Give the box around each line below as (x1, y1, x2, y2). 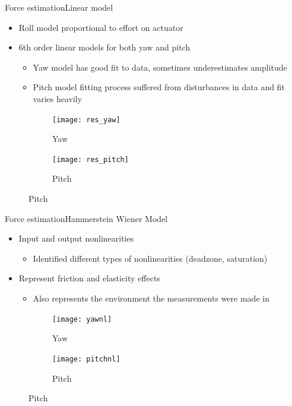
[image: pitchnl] (52, 354, 120, 363)
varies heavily (33, 92, 82, 104)
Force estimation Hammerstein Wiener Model (5, 212, 168, 224)
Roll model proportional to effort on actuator (18, 21, 183, 33)
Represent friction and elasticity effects (18, 272, 160, 284)
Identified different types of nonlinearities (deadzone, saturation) (33, 252, 268, 264)
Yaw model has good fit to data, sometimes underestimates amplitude (33, 61, 287, 73)
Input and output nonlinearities (18, 232, 134, 245)
